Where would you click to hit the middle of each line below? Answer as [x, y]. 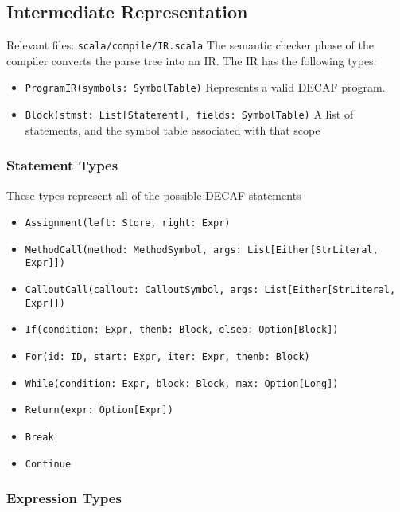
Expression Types [64, 498]
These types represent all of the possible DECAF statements [154, 195]
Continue [48, 464]
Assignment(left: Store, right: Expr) [128, 223]
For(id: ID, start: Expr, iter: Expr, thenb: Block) [167, 357]
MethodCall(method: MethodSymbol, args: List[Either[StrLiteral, [202, 250]
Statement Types [62, 165]
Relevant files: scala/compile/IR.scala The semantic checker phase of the [190, 45]
